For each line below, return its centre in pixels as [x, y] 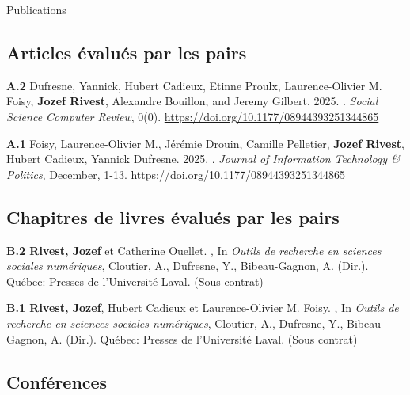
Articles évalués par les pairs [127, 52]
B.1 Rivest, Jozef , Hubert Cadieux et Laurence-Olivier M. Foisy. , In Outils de [203, 308]
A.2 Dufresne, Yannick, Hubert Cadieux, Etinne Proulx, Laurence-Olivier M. [194, 85]
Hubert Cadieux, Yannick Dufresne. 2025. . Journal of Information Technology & [203, 159]
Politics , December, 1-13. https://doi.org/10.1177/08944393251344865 [176, 174]
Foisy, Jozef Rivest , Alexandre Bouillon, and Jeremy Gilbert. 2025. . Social [192, 101]
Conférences [57, 381]
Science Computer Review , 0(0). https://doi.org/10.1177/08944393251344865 [193, 116]
